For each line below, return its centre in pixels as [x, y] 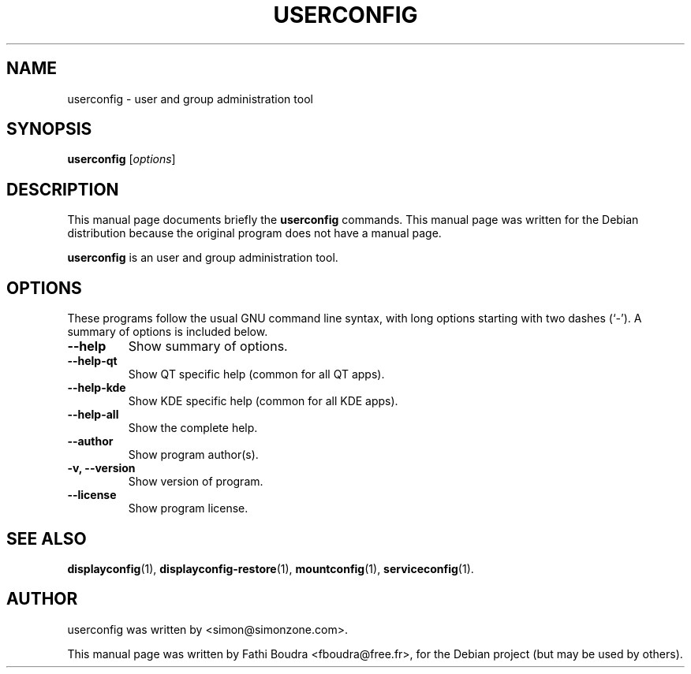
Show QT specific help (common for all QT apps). [256, 374]
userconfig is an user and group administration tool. [203, 258]
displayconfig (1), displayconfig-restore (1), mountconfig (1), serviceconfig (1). [271, 568]
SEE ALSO [47, 538]
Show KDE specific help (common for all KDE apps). [263, 401]
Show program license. [188, 508]
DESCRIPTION [63, 189]
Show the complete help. [193, 428]
